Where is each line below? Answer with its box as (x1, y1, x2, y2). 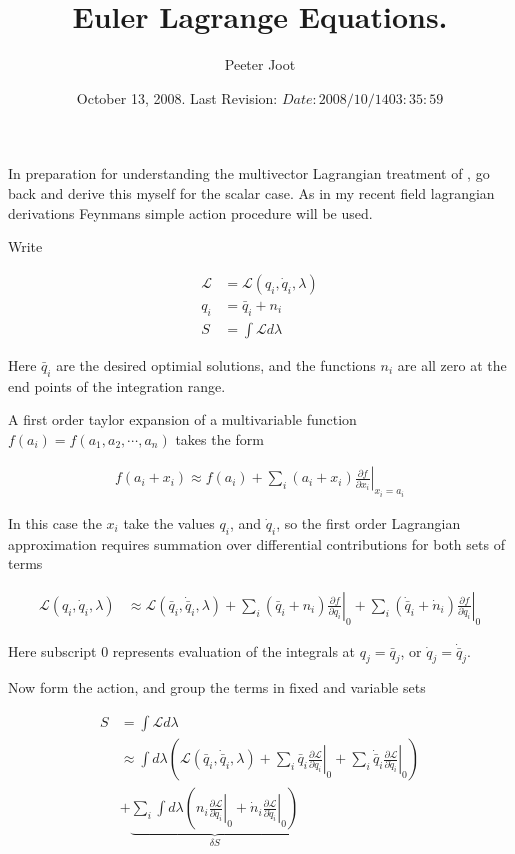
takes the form (175, 428, 264, 449)
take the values (123, 512, 215, 533)
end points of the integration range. (8, 375, 226, 396)
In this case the (8, 512, 102, 533)
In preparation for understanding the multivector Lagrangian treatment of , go (8, 163, 490, 184)
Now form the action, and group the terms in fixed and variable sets (8, 677, 426, 698)
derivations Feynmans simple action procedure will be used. (8, 202, 373, 223)
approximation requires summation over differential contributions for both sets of (8, 533, 505, 554)
